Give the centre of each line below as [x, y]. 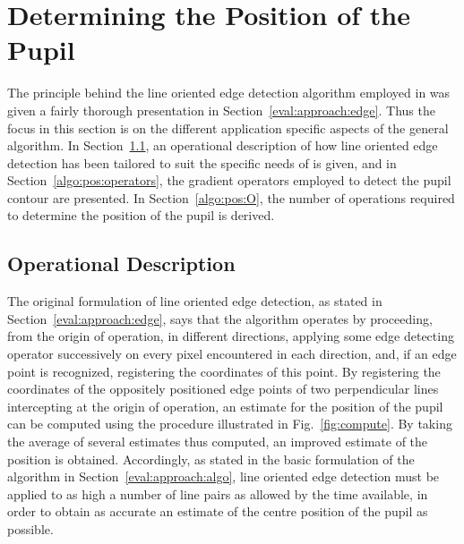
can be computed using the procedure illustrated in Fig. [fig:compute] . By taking [230, 424]
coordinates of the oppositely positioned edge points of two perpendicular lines [223, 389]
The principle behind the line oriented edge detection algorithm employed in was [229, 93]
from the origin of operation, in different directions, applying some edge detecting [231, 336]
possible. [30, 528]
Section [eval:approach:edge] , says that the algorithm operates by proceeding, [220, 318]
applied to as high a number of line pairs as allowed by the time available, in [218, 493]
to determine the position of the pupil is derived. [141, 215]
